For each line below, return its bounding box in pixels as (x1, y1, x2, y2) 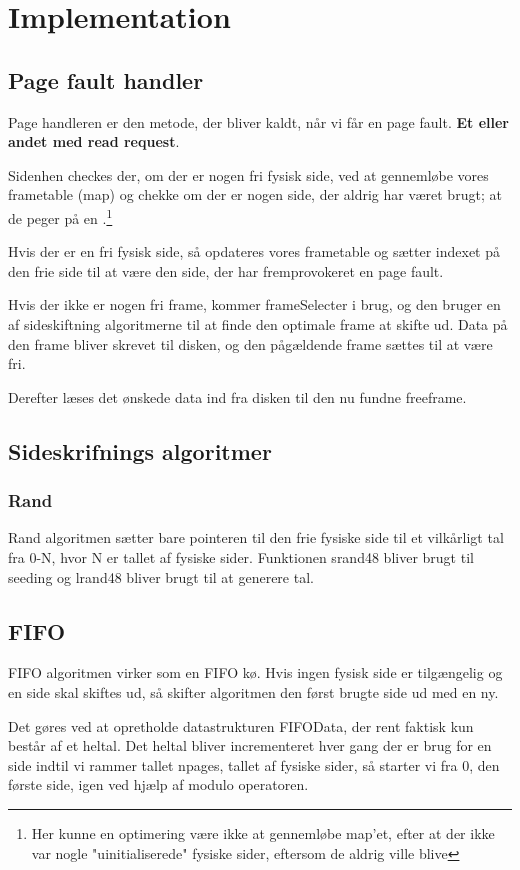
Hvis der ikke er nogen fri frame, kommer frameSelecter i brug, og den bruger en (8, 294, 501, 315)
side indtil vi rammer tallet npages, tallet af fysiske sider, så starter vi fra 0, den (8, 754, 500, 775)
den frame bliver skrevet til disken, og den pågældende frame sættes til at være (8, 333, 493, 354)
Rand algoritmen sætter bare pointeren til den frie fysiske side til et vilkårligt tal (8, 527, 504, 548)
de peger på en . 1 (8, 204, 113, 228)
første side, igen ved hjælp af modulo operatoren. (8, 774, 309, 795)
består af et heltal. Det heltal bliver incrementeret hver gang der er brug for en (8, 735, 492, 756)
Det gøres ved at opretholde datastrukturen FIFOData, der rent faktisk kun (8, 715, 474, 736)
